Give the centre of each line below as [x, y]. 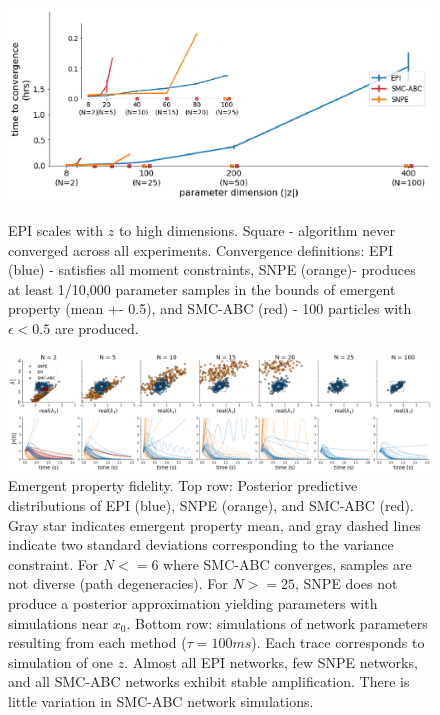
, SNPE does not [346, 583]
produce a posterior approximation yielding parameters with [193, 602]
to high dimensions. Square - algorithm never [256, 229]
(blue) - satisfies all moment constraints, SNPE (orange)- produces [212, 269]
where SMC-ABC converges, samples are [287, 563]
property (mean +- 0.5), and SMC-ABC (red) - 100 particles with [210, 308]
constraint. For [53, 563]
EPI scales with [56, 229]
